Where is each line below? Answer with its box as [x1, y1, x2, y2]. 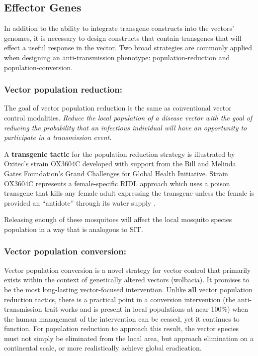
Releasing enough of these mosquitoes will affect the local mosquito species [4, 214, 232, 225]
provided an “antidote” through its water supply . [4, 197, 156, 208]
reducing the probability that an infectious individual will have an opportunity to [4, 122, 247, 132]
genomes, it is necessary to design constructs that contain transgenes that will [4, 32, 242, 43]
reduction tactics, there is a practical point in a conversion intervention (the [4, 294, 236, 304]
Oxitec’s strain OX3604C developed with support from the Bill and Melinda [4, 158, 236, 169]
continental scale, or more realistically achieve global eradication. [4, 343, 202, 353]
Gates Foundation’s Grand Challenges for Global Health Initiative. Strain [4, 168, 228, 178]
